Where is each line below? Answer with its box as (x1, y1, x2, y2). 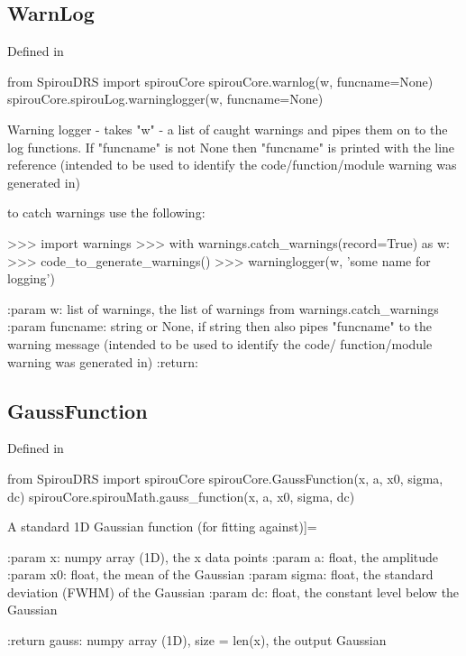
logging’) (7, 269, 55, 288)
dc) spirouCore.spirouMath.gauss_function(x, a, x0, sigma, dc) (7, 486, 355, 505)
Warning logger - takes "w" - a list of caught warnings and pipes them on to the (7, 119, 448, 138)
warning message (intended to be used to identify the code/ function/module (7, 334, 433, 353)
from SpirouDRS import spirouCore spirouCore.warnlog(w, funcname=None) (7, 71, 434, 90)
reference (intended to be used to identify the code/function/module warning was (7, 155, 457, 174)
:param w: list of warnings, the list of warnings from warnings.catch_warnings (7, 299, 439, 318)
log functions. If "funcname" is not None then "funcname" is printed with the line (7, 137, 455, 156)
